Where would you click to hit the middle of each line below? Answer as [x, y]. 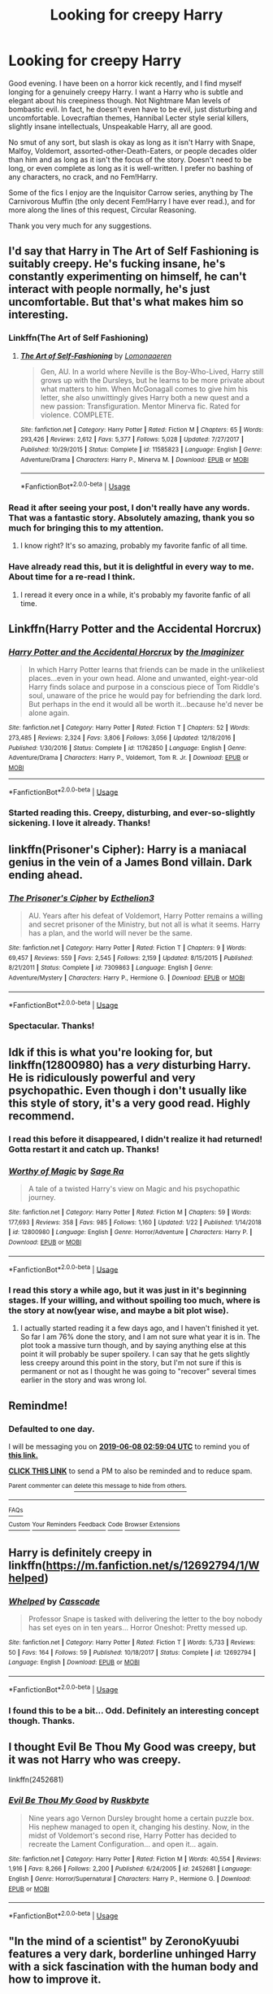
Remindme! [38, 1405]
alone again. [49, 713]
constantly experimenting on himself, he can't [128, 277]
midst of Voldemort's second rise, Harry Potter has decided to [132, 1835]
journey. [42, 1197]
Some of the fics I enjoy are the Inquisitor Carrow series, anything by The [131, 192]
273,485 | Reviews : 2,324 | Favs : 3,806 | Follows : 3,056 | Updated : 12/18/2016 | [122, 738]
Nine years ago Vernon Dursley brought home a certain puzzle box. [141, 1818]
